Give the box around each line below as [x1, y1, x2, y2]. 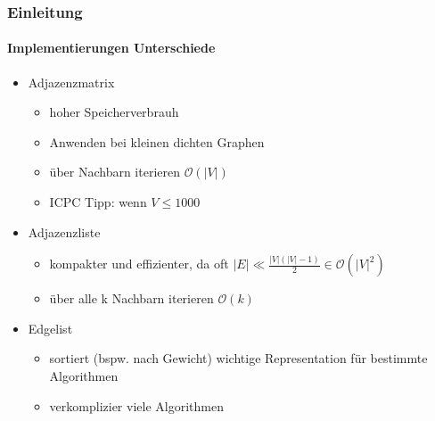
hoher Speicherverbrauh [49, 103, 179, 121]
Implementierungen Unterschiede [7, 38, 216, 57]
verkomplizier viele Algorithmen [49, 396, 224, 415]
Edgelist [28, 318, 73, 337]
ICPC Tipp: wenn [49, 193, 147, 211]
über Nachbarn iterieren [49, 162, 180, 181]
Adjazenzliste [28, 222, 101, 241]
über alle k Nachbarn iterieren [49, 289, 214, 308]
